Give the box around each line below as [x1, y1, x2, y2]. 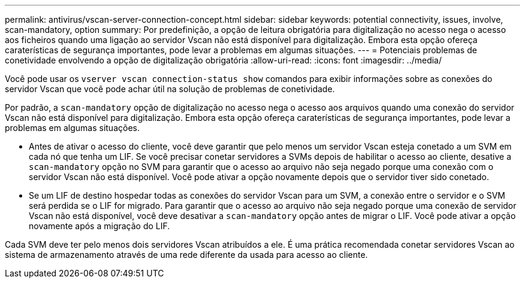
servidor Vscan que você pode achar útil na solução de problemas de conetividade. [5, 84, 335, 94]
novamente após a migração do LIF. [29, 221, 170, 231]
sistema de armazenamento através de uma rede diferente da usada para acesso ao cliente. [5, 249, 368, 260]
